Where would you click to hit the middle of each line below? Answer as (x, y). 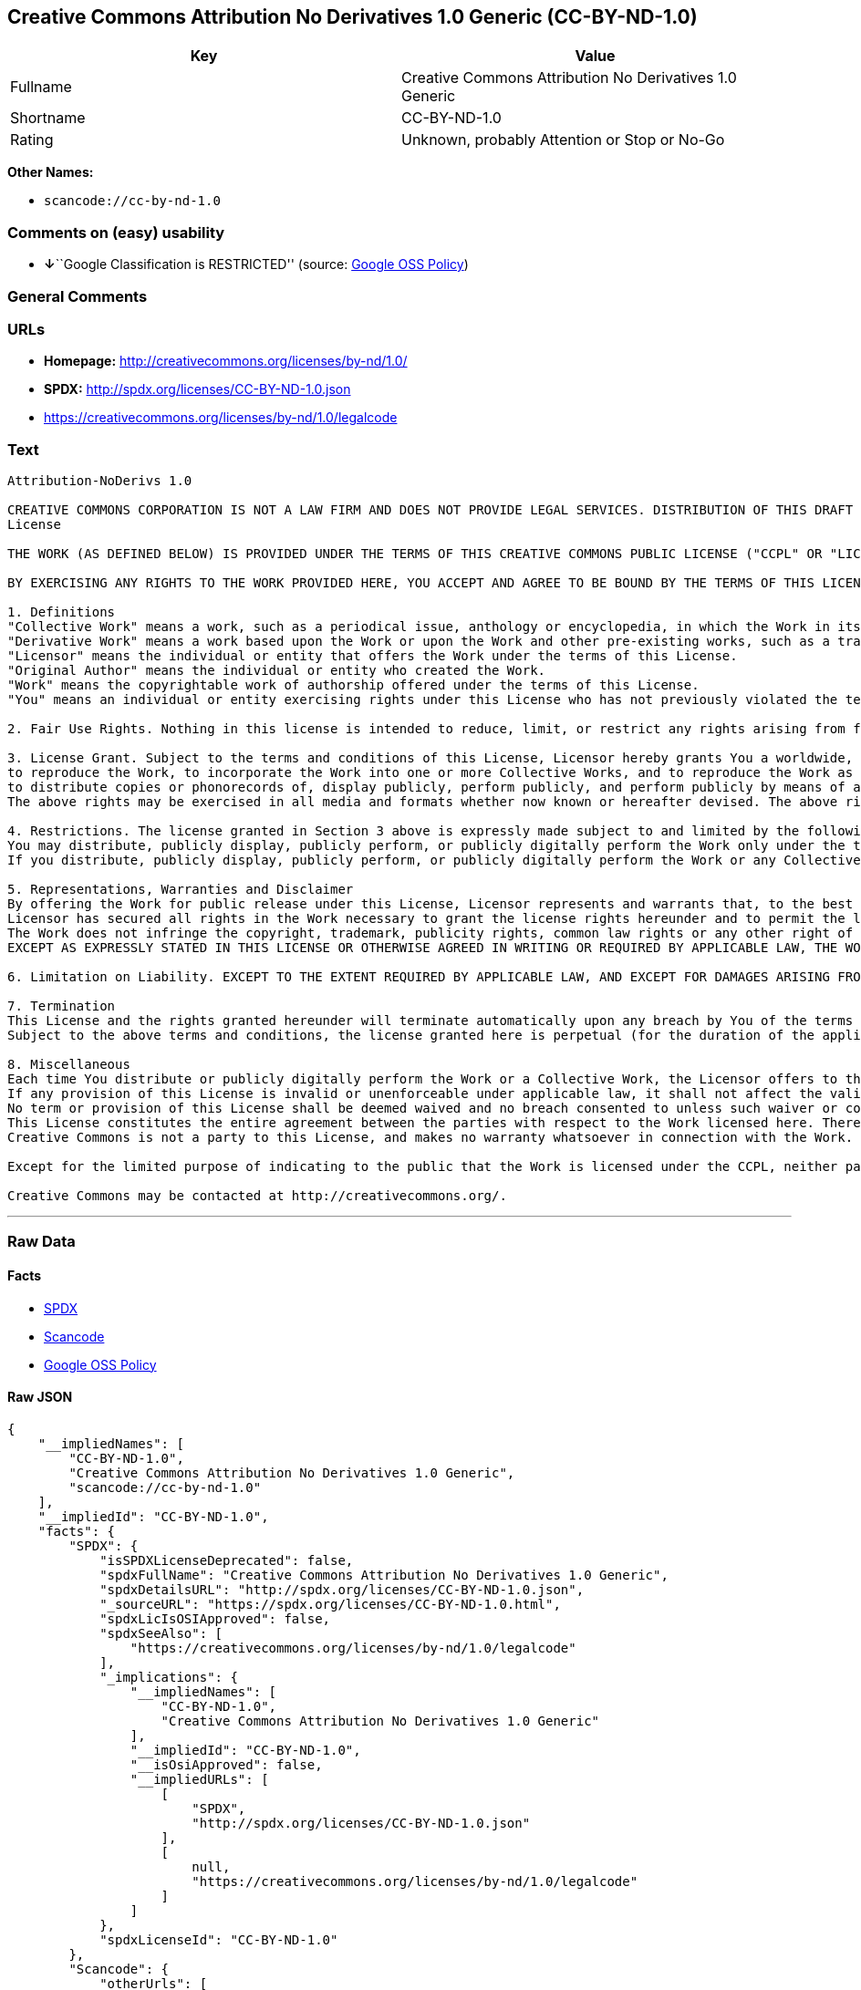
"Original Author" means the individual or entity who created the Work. (277, 671)
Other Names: (51, 172)
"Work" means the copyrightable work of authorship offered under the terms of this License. (353, 685)
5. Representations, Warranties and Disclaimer (181, 890)
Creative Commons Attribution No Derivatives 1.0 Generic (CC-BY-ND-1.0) (353, 17)
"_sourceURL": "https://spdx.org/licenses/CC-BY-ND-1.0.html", (330, 1604)
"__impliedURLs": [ (199, 1779)
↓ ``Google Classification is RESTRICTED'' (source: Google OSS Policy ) (256, 264)
